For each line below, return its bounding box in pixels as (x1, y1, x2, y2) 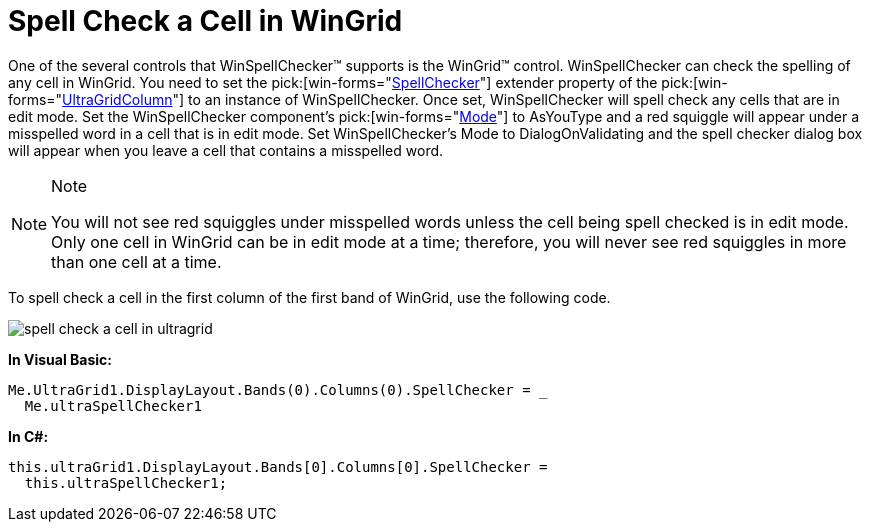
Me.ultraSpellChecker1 (24, 397, 202, 414)
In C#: (8, 427, 49, 445)
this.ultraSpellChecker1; (24, 474, 228, 491)
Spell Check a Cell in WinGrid (8, 4, 403, 38)
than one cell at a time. (51, 251, 222, 272)
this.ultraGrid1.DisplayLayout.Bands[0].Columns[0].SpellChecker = (8, 458, 548, 475)
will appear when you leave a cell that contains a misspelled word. (8, 141, 444, 159)
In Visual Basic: (8, 350, 112, 368)
